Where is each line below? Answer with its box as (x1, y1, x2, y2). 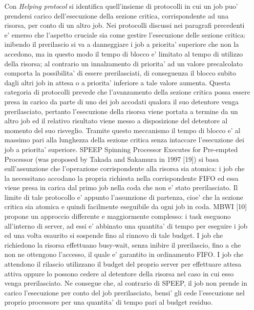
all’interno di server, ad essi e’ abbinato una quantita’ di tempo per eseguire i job (4, 220, 248, 231)
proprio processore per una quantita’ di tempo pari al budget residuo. (4, 297, 213, 307)
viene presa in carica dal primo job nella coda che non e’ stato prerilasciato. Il (4, 182, 238, 193)
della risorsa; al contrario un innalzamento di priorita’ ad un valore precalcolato (4, 58, 243, 68)
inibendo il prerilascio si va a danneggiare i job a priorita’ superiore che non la (4, 39, 239, 49)
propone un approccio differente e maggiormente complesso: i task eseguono (4, 211, 231, 221)
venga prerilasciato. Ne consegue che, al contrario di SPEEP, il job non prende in (4, 278, 247, 288)
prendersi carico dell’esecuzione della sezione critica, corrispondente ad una (4, 10, 229, 20)
